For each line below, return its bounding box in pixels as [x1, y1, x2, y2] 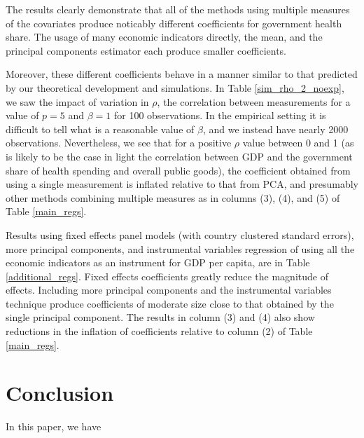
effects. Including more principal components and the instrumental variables [6, 282, 332, 297]
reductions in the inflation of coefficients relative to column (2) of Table [6, 324, 313, 338]
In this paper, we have [6, 419, 101, 434]
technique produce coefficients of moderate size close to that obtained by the [6, 296, 334, 310]
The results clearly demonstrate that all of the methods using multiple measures [6, 2, 350, 16]
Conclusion [6, 378, 114, 407]
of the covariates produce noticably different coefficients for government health [6, 15, 342, 30]
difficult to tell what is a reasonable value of [6, 121, 195, 136]
